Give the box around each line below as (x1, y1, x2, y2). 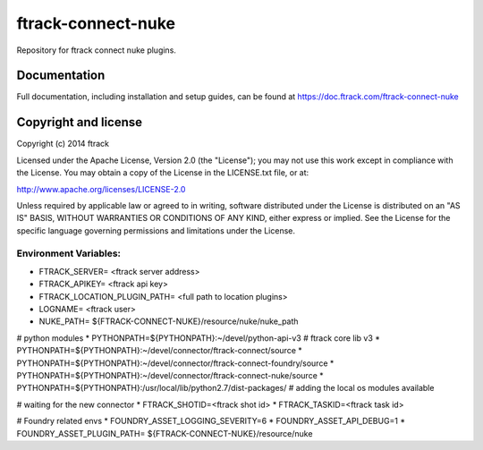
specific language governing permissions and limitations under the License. (16, 225, 295, 236)
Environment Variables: (16, 247, 121, 259)
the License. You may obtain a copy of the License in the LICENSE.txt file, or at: (16, 167, 309, 178)
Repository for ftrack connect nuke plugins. (16, 45, 176, 55)
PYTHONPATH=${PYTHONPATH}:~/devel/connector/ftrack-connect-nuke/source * (16, 369, 324, 380)
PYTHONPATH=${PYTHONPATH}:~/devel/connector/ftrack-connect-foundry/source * (16, 358, 335, 369)
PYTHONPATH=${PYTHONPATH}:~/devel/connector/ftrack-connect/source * (16, 345, 303, 356)
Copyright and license (16, 115, 143, 130)
